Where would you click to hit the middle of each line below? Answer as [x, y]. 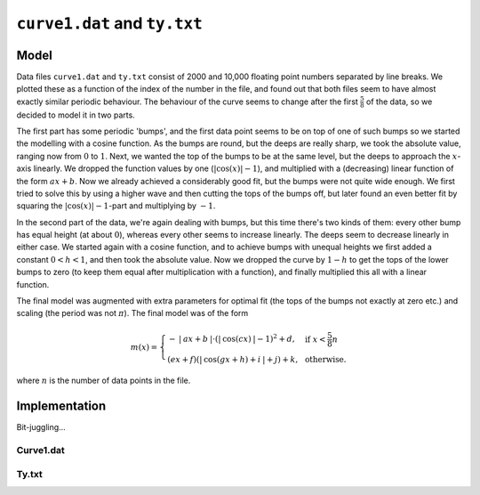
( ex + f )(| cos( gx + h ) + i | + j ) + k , [233, 359]
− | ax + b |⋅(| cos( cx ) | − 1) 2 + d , [232, 338]
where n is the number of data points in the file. [104, 381]
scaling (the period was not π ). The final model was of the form [132, 313]
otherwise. [325, 359]
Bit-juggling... [41, 427]
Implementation [61, 406]
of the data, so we [399, 101]
